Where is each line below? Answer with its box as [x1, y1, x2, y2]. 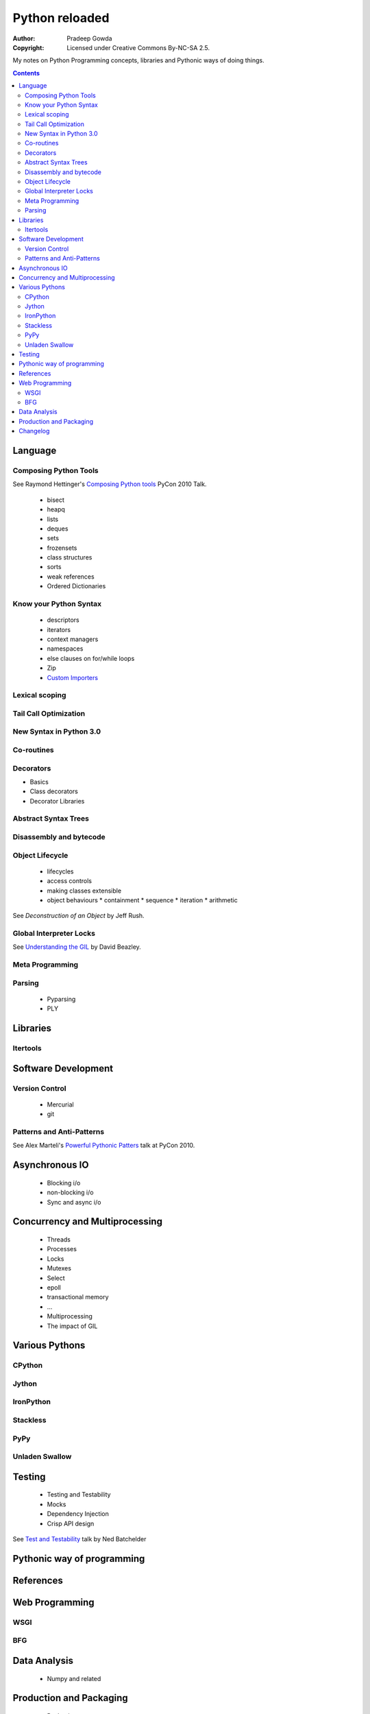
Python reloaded [12, 10, 110, 25]
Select [47, 1274, 65, 1282]
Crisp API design [47, 1519, 95, 1528]
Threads [47, 1235, 71, 1244]
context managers [47, 635, 99, 643]
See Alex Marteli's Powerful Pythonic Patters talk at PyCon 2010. [12, 1142, 195, 1150]
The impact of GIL [47, 1322, 98, 1330]
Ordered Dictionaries [47, 582, 106, 590]
